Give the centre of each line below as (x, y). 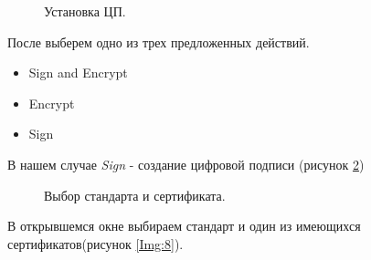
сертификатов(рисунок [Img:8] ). (95, 243)
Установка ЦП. (85, 11)
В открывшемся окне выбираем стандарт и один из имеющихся (184, 226)
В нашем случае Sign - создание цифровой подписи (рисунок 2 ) (186, 164)
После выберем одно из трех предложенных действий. (159, 42)
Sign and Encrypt (78, 73)
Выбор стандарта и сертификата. (135, 195)
